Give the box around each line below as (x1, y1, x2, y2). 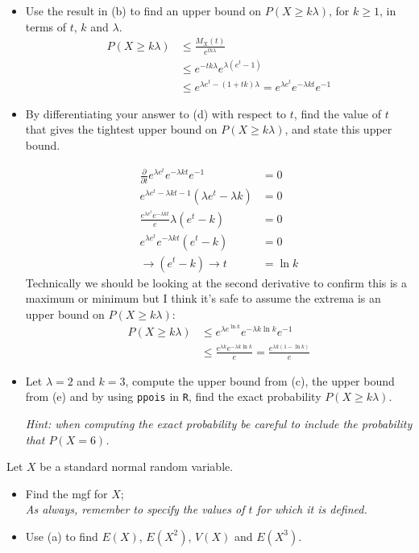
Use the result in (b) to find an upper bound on (25, 2, 262, 19)
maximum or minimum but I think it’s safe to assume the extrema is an (25, 290, 381, 307)
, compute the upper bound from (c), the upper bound (125, 372, 395, 389)
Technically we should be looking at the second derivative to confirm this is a (25, 274, 408, 291)
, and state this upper (284, 121, 392, 138)
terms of (25, 18, 67, 35)
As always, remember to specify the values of (25, 501, 245, 518)
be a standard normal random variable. (39, 458, 234, 475)
